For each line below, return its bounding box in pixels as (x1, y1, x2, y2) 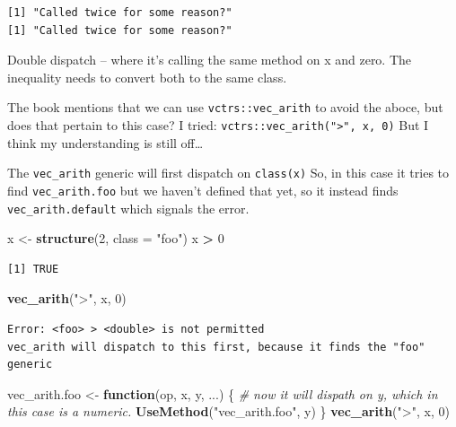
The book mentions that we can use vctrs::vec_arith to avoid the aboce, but (7, 98, 443, 117)
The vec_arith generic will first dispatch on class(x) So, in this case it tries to (7, 163, 450, 182)
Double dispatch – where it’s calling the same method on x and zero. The (7, 50, 412, 69)
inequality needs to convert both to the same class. (7, 67, 287, 86)
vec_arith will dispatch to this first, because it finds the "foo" (7, 340, 425, 353)
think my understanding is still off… (7, 133, 204, 152)
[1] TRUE (7, 262, 59, 275)
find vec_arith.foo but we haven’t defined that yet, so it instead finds (7, 180, 399, 199)
